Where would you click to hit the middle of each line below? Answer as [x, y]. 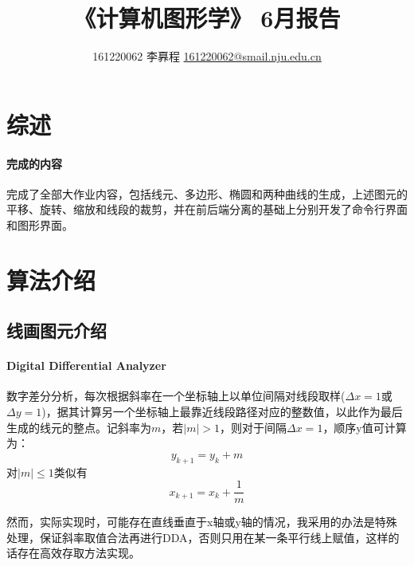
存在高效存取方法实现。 [78, 553]
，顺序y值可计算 [365, 427]
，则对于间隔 [254, 427]
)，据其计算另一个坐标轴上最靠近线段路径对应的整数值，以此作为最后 [222, 412]
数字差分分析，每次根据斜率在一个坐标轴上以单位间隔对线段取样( [176, 396]
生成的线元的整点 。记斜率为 [79, 427]
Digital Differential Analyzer [86, 366]
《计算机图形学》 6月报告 [207, 18]
